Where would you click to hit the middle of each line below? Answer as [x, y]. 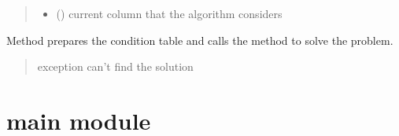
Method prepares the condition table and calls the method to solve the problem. [200, 40]
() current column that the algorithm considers [169, 13]
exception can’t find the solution [115, 66]
